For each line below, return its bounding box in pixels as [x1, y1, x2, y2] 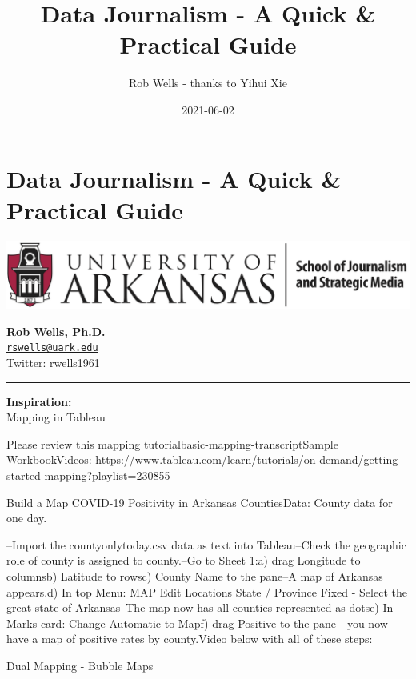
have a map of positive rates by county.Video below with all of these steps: [6, 630, 373, 647]
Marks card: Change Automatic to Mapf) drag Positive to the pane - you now [6, 614, 388, 631]
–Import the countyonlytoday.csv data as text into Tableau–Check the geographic [6, 536, 406, 553]
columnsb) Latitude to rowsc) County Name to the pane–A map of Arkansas [6, 568, 383, 585]
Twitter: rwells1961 [6, 354, 100, 371]
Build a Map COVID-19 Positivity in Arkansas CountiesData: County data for [6, 493, 393, 510]
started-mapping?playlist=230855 [6, 467, 170, 484]
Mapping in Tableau [6, 409, 106, 425]
